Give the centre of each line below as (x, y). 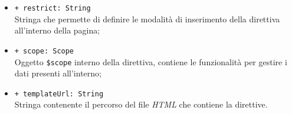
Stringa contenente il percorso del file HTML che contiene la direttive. (141, 104)
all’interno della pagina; (57, 30)
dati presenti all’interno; (58, 73)
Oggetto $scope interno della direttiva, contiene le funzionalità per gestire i (151, 61)
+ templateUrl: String (59, 94)
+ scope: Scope (44, 51)
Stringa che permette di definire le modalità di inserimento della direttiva (147, 19)
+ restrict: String (53, 8)
